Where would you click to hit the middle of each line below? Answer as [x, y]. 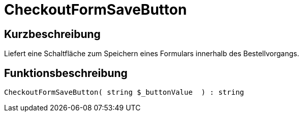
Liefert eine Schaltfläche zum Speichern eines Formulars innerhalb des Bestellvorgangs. [152, 54]
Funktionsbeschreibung [66, 73]
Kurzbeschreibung [52, 34]
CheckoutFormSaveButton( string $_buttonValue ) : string [124, 92]
